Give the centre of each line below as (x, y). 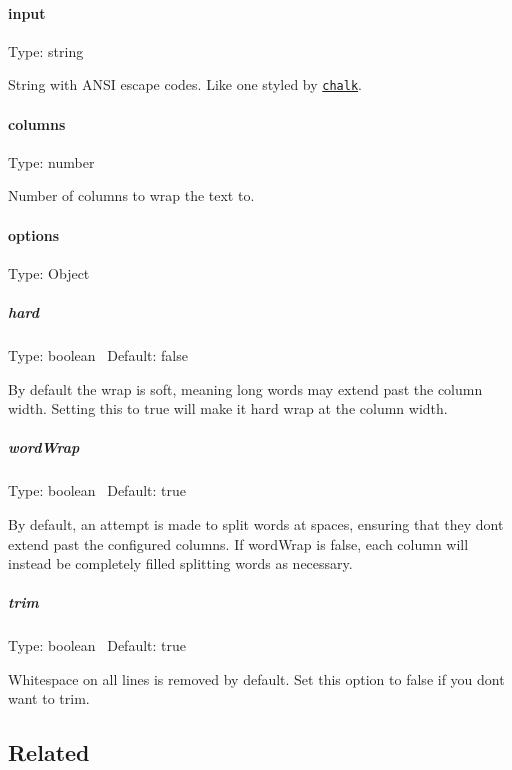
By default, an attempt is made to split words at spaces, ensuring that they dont (256, 523)
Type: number (51, 161)
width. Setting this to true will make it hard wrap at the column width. (228, 408)
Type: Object (49, 272)
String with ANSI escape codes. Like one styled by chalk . (185, 84)
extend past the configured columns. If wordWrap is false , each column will (238, 543)
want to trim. (49, 698)
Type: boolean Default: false (98, 354)
